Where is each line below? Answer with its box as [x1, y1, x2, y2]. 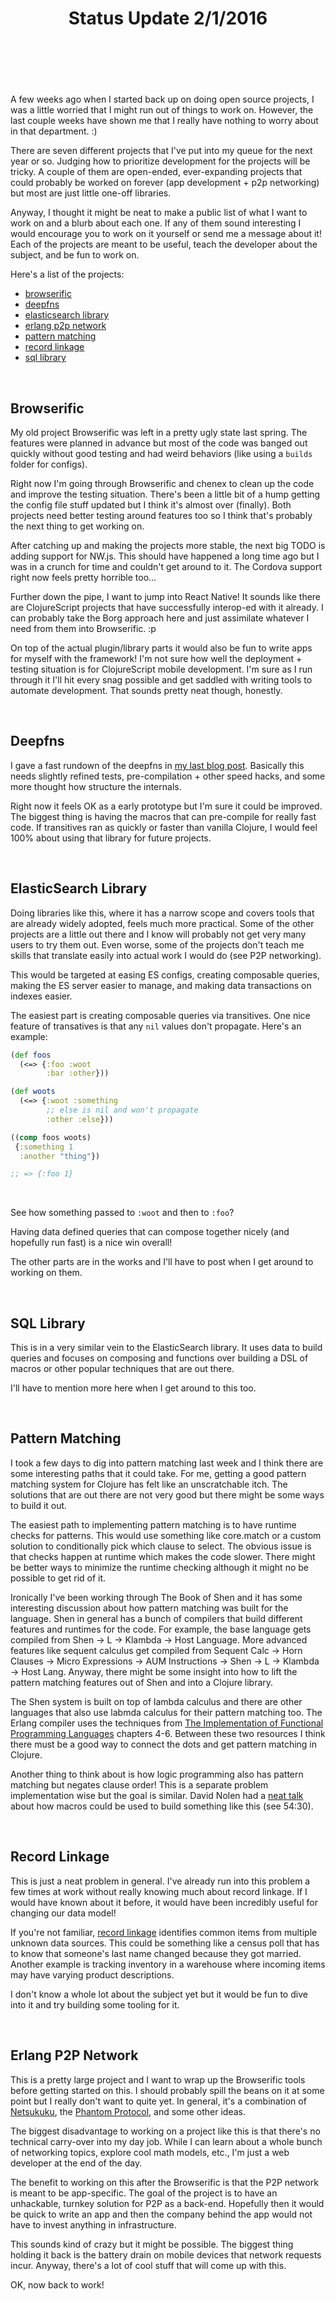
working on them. [10, 1267, 83, 1279]
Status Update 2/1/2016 [68, 7, 268, 30]
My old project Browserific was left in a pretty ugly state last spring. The [10, 427, 308, 438]
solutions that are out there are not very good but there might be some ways [10, 1488, 325, 1501]
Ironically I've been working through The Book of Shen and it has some [10, 1591, 303, 1603]
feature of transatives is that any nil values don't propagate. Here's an [10, 1020, 302, 1032]
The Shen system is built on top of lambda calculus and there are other [10, 1695, 303, 1707]
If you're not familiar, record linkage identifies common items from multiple [10, 1926, 318, 1938]
